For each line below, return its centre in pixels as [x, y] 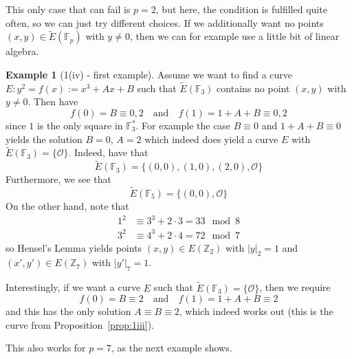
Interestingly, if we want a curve [73, 287]
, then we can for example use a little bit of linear [234, 36]
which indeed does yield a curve [211, 139]
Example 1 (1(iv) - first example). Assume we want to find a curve [149, 74]
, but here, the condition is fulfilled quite [241, 9]
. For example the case [183, 125]
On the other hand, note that [67, 206]
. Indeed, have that [108, 152]
